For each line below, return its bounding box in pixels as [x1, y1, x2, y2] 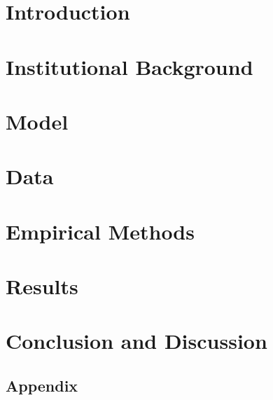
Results [6, 272, 78, 301]
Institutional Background [6, 52, 253, 81]
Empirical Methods [6, 216, 195, 245]
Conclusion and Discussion [6, 326, 267, 355]
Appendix [6, 375, 78, 396]
